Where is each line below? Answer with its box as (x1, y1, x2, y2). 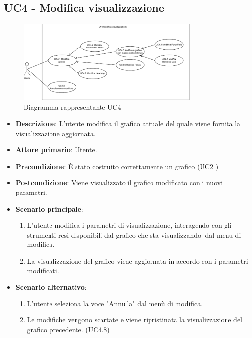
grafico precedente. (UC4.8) (27, 324, 110, 334)
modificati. (27, 265, 59, 275)
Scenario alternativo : (15, 282, 87, 292)
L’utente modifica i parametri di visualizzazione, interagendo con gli (27, 220, 232, 230)
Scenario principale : (15, 203, 83, 214)
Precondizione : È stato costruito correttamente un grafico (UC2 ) (15, 161, 219, 171)
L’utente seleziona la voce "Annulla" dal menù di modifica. (27, 298, 203, 308)
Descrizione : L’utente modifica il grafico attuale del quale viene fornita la (15, 119, 241, 129)
